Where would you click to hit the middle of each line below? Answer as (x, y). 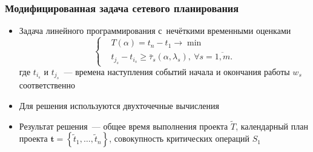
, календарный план (272, 126)
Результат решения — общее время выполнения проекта (124, 126)
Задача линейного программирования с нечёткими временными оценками (155, 31)
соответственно (47, 85)
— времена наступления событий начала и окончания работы (177, 71)
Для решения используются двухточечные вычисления (119, 105)
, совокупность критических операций (179, 138)
